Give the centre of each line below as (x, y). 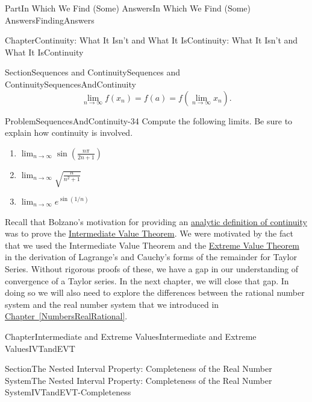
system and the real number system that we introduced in (112, 304)
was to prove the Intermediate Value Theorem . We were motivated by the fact (149, 233)
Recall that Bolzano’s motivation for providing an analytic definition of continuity (156, 221)
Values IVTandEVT (40, 348)
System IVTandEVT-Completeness (68, 392)
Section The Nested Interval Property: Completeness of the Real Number (139, 369)
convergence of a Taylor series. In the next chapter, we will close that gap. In (147, 280)
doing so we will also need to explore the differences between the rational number (155, 292)
